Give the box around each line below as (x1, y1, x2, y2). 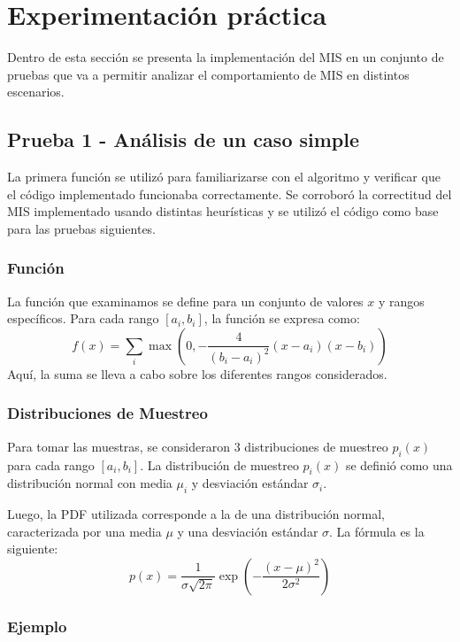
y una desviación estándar (177, 522, 318, 540)
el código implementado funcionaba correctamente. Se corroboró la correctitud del (7, 184, 452, 203)
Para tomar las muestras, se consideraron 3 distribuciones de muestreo (7, 437, 388, 455)
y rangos (378, 291, 425, 310)
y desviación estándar (191, 474, 309, 492)
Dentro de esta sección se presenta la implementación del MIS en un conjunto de (7, 48, 444, 66)
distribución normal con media (7, 474, 172, 492)
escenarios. (7, 82, 65, 101)
